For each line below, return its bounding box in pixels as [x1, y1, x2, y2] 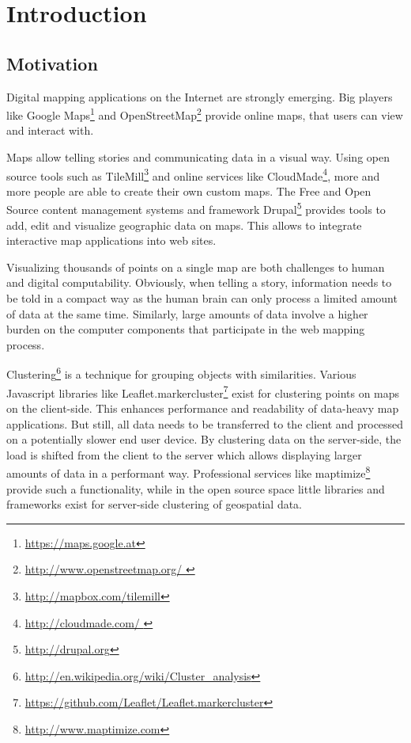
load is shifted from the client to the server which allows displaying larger [6, 446, 362, 463]
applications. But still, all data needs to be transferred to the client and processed [6, 415, 404, 432]
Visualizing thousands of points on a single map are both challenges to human [6, 258, 385, 275]
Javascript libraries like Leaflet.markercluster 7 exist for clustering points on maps [6, 382, 400, 401]
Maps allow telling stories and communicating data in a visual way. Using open [6, 149, 390, 166]
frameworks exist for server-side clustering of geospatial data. [6, 496, 303, 512]
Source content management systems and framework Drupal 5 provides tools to [6, 199, 386, 218]
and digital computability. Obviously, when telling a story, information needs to [6, 274, 392, 291]
